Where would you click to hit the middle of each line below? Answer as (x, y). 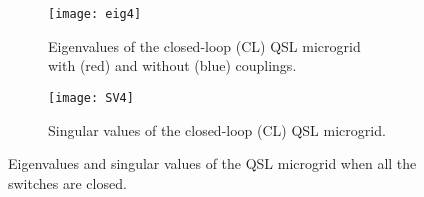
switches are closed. (67, 182)
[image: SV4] (91, 97)
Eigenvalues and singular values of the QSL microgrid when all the (212, 163)
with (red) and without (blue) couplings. (172, 65)
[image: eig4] (95, 14)
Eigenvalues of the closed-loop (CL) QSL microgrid (204, 45)
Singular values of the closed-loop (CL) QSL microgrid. (217, 129)
